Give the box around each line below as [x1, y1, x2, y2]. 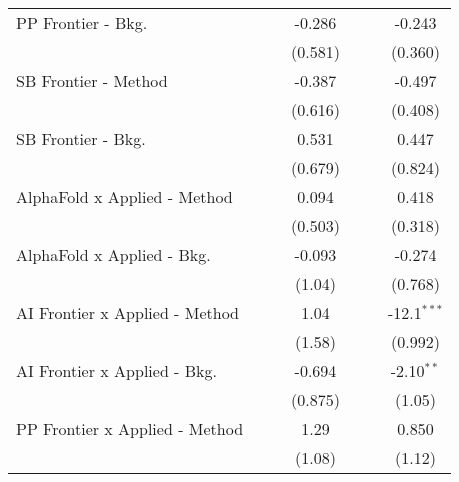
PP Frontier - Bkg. [16, 11, 148, 34]
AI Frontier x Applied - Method [16, 301, 240, 324]
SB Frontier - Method [16, 69, 168, 92]
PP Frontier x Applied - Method [16, 417, 244, 440]
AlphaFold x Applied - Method [16, 185, 233, 208]
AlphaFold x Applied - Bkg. [16, 243, 211, 266]
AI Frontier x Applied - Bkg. [16, 359, 217, 382]
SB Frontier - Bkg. [16, 127, 146, 150]
